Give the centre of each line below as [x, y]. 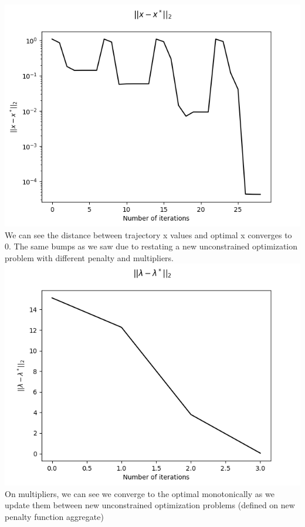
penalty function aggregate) [54, 517]
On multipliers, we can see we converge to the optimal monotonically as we [140, 493]
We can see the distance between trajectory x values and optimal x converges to [148, 234]
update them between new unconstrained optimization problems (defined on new [150, 505]
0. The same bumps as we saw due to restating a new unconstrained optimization [151, 246]
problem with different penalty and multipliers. [89, 257]
